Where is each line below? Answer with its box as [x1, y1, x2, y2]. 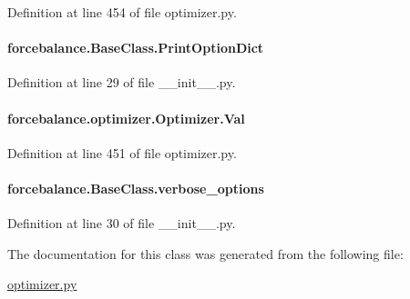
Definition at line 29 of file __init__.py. [7, 73, 236, 92]
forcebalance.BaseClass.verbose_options [7, 178, 264, 197]
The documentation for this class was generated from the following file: [7, 244, 404, 263]
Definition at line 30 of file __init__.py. [7, 214, 236, 233]
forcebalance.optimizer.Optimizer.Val [7, 108, 245, 127]
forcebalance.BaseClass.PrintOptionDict [7, 38, 264, 57]
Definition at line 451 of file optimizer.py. [7, 143, 237, 162]
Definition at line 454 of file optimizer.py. [7, 3, 237, 21]
